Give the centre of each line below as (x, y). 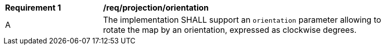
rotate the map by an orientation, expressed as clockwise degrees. (230, 30)
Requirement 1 (33, 8)
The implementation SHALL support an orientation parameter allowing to (242, 20)
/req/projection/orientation (156, 8)
